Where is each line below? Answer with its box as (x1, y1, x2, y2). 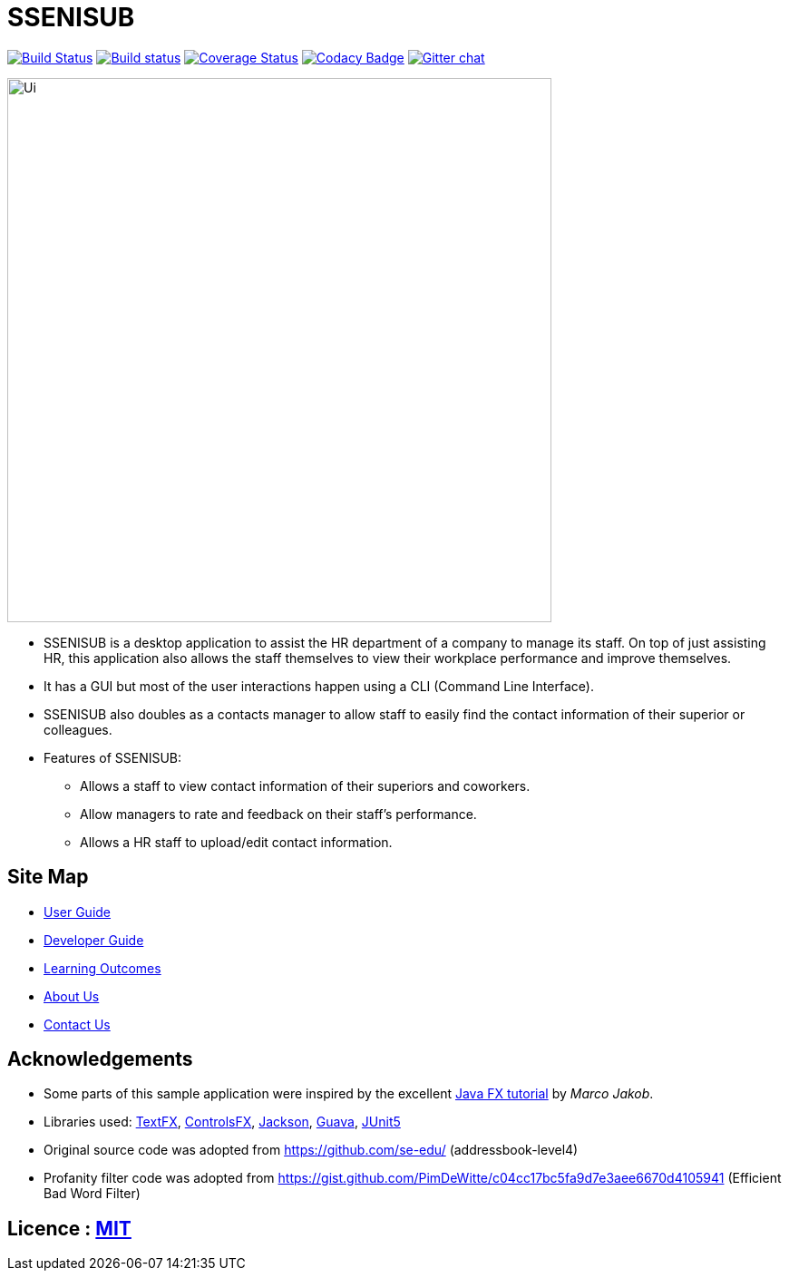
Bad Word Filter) (44, 1185, 141, 1202)
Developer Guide (44, 932, 144, 948)
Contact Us (44, 1016, 111, 1032)
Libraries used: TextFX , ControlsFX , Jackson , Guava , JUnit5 (44, 1114, 401, 1130)
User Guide (44, 903, 112, 920)
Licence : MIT (7, 1216, 131, 1240)
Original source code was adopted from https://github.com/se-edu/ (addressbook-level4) (44, 1142, 579, 1158)
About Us (44, 988, 100, 1004)
